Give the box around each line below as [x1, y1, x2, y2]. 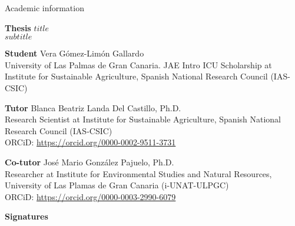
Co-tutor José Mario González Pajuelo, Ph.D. [5, 155, 174, 168]
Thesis [5, 21, 31, 34]
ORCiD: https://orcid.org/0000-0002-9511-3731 [5, 136, 176, 148]
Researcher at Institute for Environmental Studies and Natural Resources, [5, 167, 272, 180]
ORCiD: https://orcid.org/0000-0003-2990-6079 [5, 190, 176, 202]
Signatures [5, 210, 48, 222]
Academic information [5, 2, 84, 14]
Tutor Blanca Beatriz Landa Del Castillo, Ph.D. [5, 101, 181, 114]
